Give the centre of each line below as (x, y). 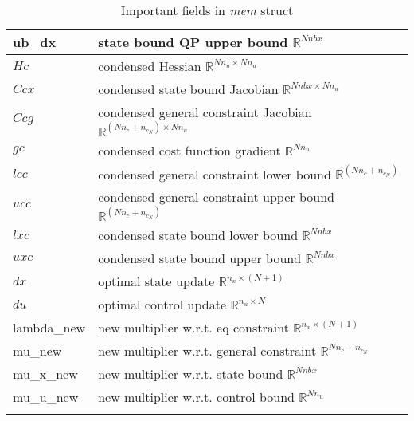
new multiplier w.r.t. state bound (191, 374)
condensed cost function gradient (189, 150)
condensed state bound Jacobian (188, 89)
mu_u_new (46, 397)
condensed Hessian (150, 66)
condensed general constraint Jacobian (205, 112)
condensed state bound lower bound (198, 235)
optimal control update (162, 305)
